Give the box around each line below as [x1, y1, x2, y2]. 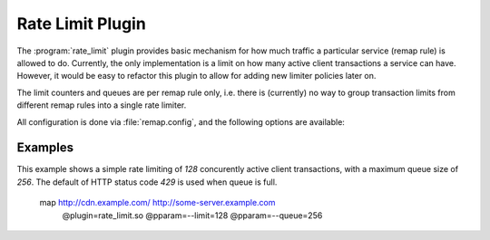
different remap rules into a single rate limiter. [16, 100, 187, 110]
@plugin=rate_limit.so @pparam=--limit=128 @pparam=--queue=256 [62, 209, 323, 221]
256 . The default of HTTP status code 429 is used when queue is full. [16, 177, 278, 187]
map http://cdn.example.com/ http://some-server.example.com [39, 197, 276, 208]
